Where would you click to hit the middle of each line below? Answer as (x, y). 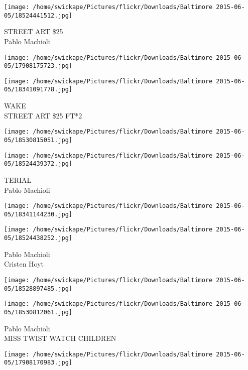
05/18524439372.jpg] (38, 164)
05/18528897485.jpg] (38, 288)
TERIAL (18, 179)
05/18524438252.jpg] (38, 238)
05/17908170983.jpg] (38, 363)
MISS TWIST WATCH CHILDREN (60, 338)
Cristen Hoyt (24, 264)
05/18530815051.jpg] (38, 140)
